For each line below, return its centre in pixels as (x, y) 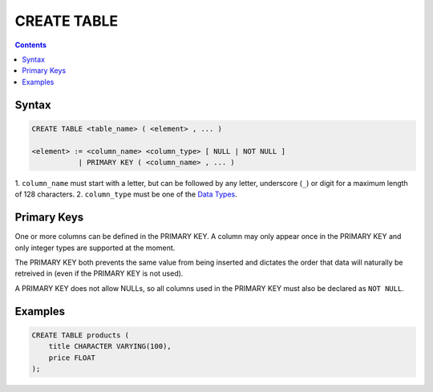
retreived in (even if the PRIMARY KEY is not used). (99, 273)
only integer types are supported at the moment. (95, 248)
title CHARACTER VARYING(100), (110, 346)
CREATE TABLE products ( (81, 335)
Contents (31, 45)
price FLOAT (72, 358)
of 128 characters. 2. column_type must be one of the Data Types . (126, 194)
